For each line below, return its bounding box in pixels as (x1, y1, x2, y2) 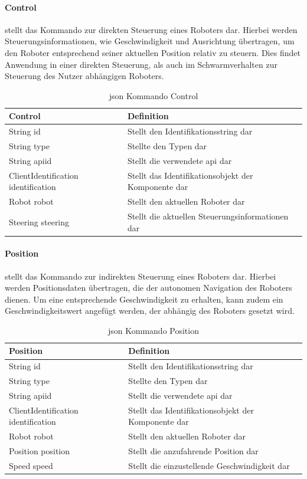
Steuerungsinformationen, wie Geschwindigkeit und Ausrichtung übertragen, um (5, 35, 295, 47)
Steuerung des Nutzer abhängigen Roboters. (5, 70, 164, 82)
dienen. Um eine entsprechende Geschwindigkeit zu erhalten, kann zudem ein (5, 293, 283, 305)
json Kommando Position (108, 324, 199, 336)
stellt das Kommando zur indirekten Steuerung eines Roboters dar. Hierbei (5, 270, 276, 282)
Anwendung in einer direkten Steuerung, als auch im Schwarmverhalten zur (5, 58, 277, 70)
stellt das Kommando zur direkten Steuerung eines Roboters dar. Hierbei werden (5, 23, 298, 35)
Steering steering (9, 215, 70, 228)
